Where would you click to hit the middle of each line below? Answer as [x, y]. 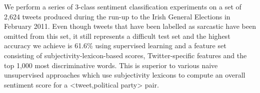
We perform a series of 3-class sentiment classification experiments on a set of [123, 6]
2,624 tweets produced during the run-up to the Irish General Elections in [117, 16]
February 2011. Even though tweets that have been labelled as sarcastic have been [130, 26]
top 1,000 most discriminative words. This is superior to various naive [111, 65]
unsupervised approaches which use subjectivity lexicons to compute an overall [125, 75]
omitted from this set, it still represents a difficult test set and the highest [117, 36]
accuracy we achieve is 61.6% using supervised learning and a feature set [115, 46]
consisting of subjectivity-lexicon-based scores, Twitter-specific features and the [125, 55]
